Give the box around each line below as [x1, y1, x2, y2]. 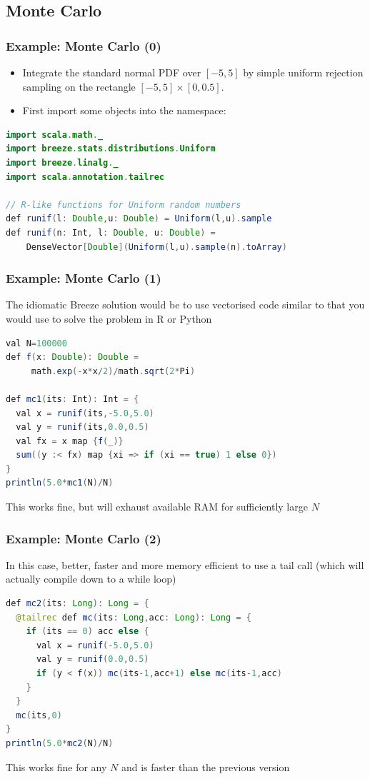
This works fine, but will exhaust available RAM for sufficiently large [6, 499, 308, 514]
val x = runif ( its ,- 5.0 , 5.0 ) [16, 408, 154, 418]
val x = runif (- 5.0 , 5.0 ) [36, 640, 154, 650]
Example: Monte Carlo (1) [6, 269, 161, 287]
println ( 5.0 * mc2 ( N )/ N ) [6, 738, 114, 748]
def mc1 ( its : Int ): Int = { [6, 393, 139, 404]
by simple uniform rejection [243, 65, 364, 79]
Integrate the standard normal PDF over [22, 65, 201, 79]
